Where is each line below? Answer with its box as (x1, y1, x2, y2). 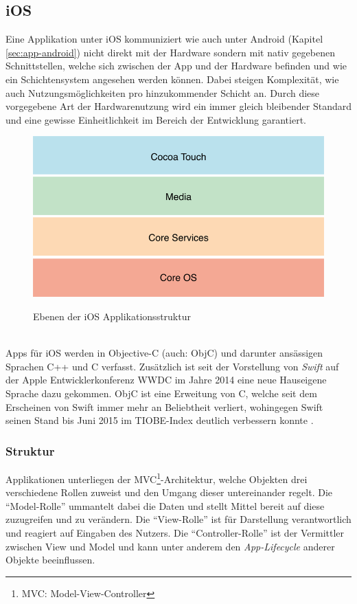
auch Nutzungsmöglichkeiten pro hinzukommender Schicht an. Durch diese (5, 85, 320, 100)
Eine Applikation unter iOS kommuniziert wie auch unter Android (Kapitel (5, 32, 323, 46)
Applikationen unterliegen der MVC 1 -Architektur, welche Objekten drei (5, 469, 308, 486)
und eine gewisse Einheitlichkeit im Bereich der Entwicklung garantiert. (5, 112, 307, 126)
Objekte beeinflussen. (5, 552, 95, 567)
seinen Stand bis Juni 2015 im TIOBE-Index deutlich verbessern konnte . (5, 413, 314, 427)
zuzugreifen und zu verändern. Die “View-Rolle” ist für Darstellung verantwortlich (5, 512, 352, 526)
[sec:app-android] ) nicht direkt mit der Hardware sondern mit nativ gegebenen (5, 45, 335, 59)
